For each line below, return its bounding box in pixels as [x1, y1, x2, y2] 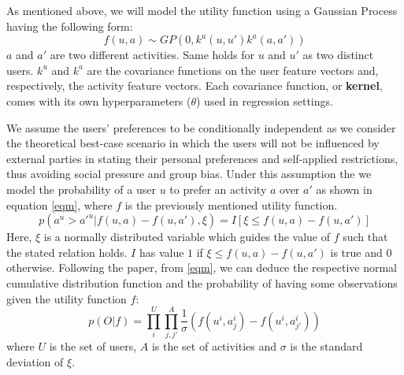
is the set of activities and [151, 338, 277, 355]
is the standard [290, 338, 363, 355]
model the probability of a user [6, 180, 156, 197]
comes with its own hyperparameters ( [6, 92, 191, 109]
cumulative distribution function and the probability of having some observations [6, 274, 398, 291]
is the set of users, [49, 338, 137, 355]
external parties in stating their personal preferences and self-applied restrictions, [6, 150, 398, 166]
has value [139, 243, 184, 260]
